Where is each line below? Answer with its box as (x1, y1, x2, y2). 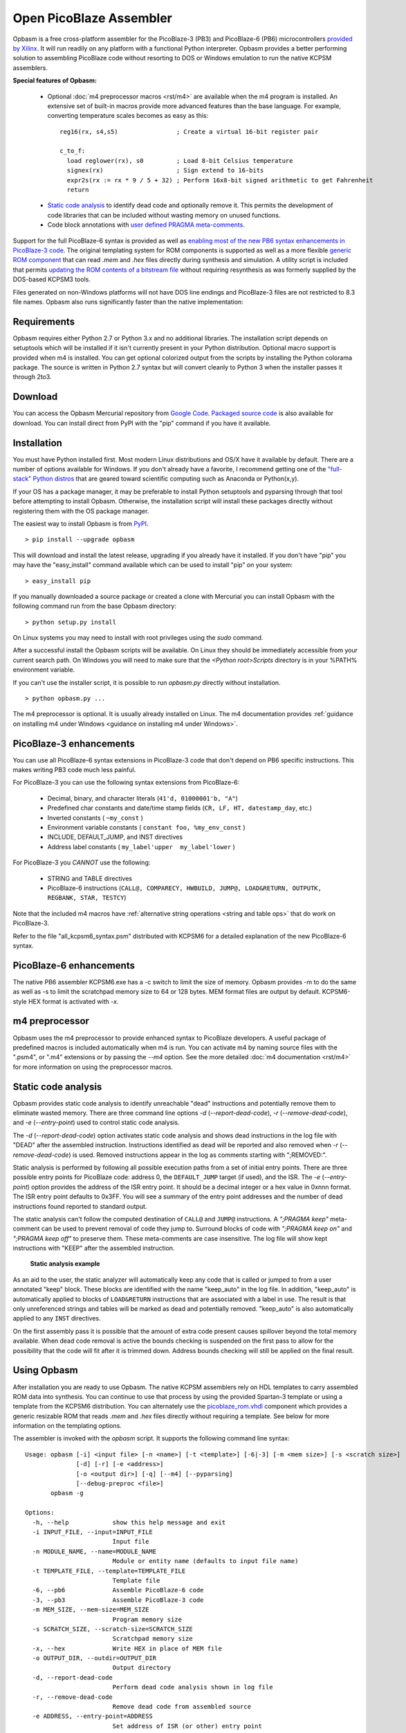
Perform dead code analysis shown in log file (112, 1683, 273, 1691)
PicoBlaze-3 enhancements (12, 738, 135, 749)
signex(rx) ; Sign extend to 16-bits (66, 166, 264, 175)
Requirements (12, 315, 75, 327)
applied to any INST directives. (12, 1314, 101, 1323)
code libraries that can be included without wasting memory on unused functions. (47, 211, 281, 219)
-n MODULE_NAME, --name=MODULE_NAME (32, 1547, 157, 1556)
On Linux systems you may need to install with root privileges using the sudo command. (12, 634, 264, 642)
